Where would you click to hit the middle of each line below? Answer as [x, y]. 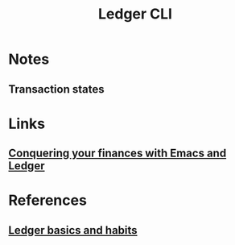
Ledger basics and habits [73, 230]
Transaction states [56, 89]
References [47, 200]
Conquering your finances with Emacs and [117, 154]
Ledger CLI [135, 14]
